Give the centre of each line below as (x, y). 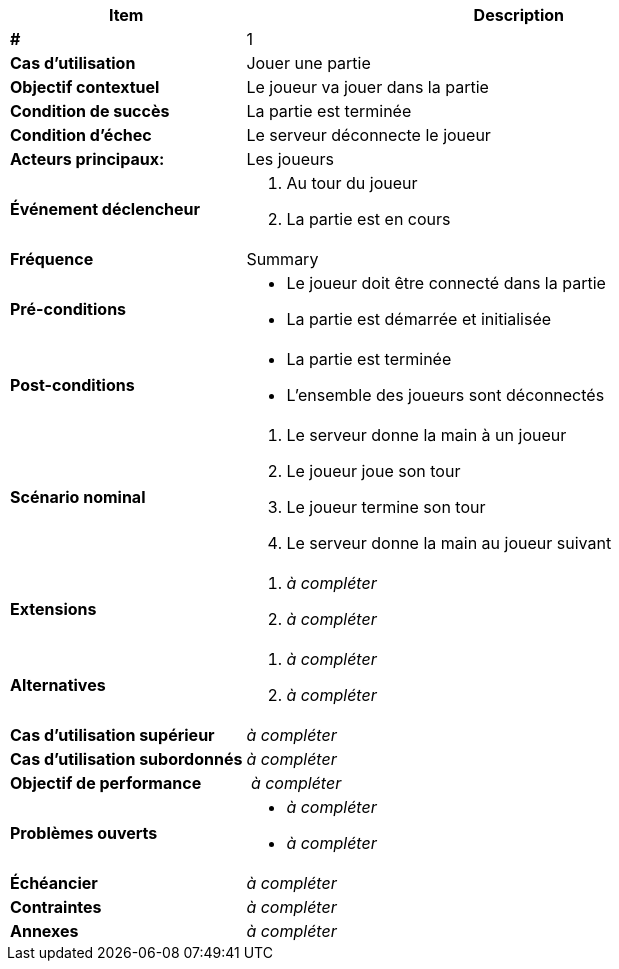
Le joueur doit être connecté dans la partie (446, 283)
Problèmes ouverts (84, 833)
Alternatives (58, 685)
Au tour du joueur (352, 183)
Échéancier (54, 883)
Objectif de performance (106, 783)
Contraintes (56, 907)
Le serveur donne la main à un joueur (426, 435)
